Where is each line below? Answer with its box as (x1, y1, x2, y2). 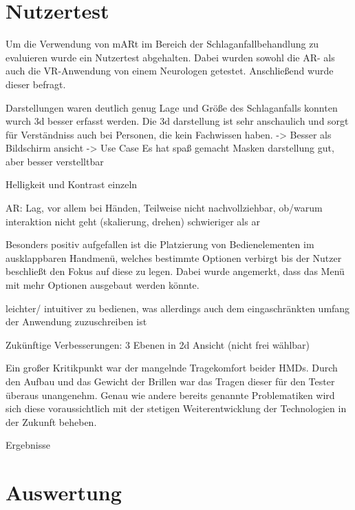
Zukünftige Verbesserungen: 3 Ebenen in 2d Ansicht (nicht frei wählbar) (6, 337, 310, 351)
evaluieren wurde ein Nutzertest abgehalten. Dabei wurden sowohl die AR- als (6, 50, 335, 64)
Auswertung (6, 478, 122, 507)
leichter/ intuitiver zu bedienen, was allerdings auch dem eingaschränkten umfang (6, 300, 350, 315)
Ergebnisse (6, 438, 50, 452)
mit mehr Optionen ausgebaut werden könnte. (6, 278, 200, 292)
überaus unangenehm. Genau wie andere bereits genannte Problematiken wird (6, 387, 335, 402)
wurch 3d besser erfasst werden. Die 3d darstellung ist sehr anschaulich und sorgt (6, 114, 349, 128)
